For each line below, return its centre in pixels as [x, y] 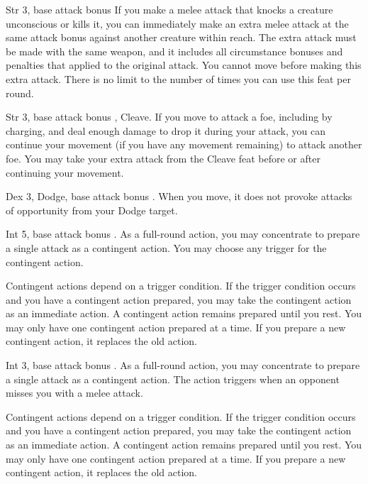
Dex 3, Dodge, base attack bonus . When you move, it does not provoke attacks [179, 196]
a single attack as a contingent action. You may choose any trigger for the [166, 247]
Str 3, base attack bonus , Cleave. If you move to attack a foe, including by [169, 117]
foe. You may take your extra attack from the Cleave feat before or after [163, 158]
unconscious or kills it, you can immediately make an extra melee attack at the [177, 23]
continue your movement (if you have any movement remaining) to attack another [184, 144]
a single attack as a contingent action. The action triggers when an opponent [173, 379]
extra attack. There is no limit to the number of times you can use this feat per [178, 78]
